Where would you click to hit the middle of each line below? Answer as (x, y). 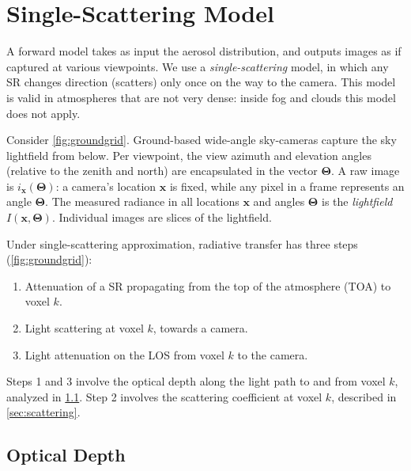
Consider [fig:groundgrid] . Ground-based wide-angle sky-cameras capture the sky (202, 140)
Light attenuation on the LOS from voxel (124, 354)
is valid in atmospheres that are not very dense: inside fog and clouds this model (201, 97)
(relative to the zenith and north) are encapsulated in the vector (162, 171)
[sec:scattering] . (43, 412)
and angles (279, 201)
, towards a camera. (200, 328)
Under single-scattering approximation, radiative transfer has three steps (182, 243)
